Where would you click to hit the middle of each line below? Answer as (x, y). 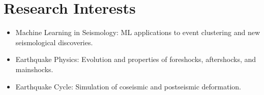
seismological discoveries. (54, 42)
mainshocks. (34, 69)
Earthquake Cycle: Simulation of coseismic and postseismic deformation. (128, 86)
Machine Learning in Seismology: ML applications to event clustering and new (138, 32)
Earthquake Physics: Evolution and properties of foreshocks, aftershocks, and (136, 59)
